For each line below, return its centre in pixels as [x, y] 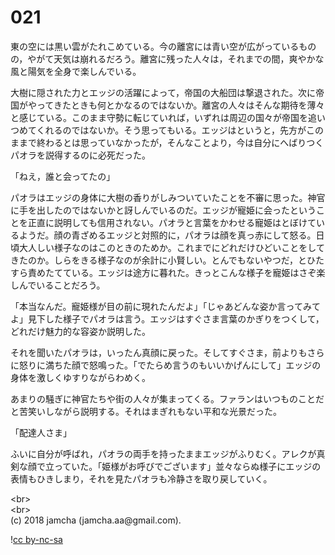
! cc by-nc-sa [36, 539]
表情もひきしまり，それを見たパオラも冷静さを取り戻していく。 [141, 478]
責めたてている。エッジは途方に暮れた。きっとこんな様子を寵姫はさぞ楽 [176, 272]
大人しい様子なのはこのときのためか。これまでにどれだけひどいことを [163, 247]
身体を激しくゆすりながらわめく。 [80, 377]
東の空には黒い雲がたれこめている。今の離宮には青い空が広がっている [155, 46]
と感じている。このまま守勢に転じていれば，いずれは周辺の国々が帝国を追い [168, 117]
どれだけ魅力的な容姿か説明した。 [80, 331]
